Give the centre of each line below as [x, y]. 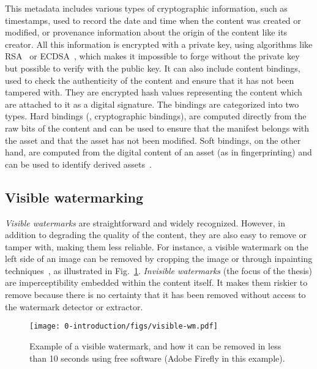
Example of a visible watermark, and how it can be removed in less [155, 345]
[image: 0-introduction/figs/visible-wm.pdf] [124, 326]
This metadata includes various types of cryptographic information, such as [146, 8]
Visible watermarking [74, 197]
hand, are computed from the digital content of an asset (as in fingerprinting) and [158, 152]
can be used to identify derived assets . [78, 164]
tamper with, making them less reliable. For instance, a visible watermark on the [157, 246]
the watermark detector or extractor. [74, 306]
